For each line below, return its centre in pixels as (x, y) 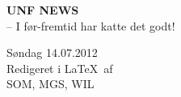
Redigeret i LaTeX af (60, 68)
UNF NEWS (43, 10)
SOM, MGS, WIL (51, 84)
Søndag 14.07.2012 (52, 53)
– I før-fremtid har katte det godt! (91, 25)
